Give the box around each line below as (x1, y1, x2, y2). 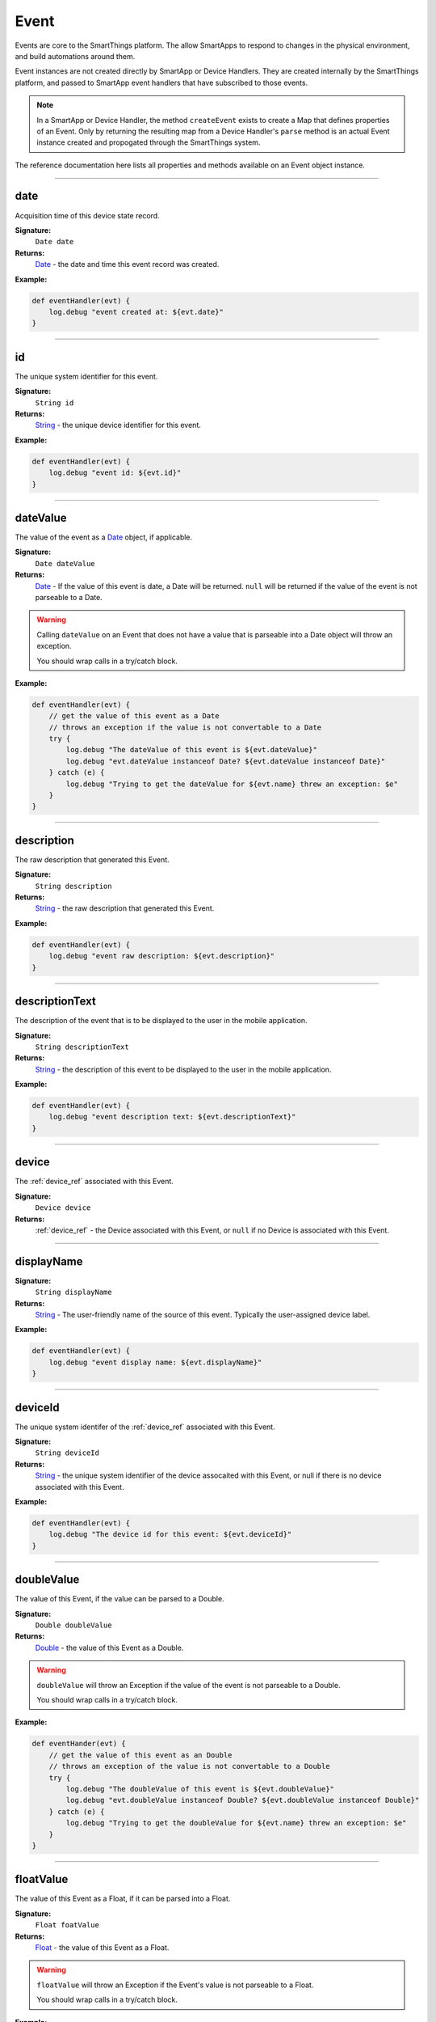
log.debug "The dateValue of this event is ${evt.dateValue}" (65, 745, 318, 755)
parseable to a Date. (35, 592, 103, 602)
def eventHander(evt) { (31, 1739, 127, 1749)
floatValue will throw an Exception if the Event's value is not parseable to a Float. (36, 1980, 314, 1990)
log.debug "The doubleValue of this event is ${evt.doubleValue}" (65, 1784, 335, 1793)
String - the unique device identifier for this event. (35, 421, 201, 430)
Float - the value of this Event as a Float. (35, 1942, 170, 1952)
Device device (35, 1203, 91, 1212)
